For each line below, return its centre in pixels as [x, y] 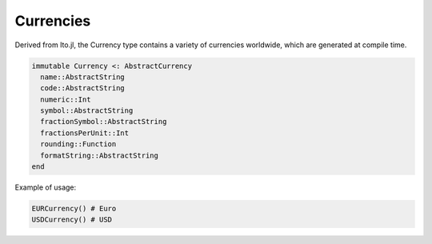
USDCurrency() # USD [72, 220]
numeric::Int [66, 99]
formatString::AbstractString [100, 155]
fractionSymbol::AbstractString [104, 122]
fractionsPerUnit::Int [85, 133]
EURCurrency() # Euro [74, 209]
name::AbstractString [83, 77]
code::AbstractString [83, 88]
